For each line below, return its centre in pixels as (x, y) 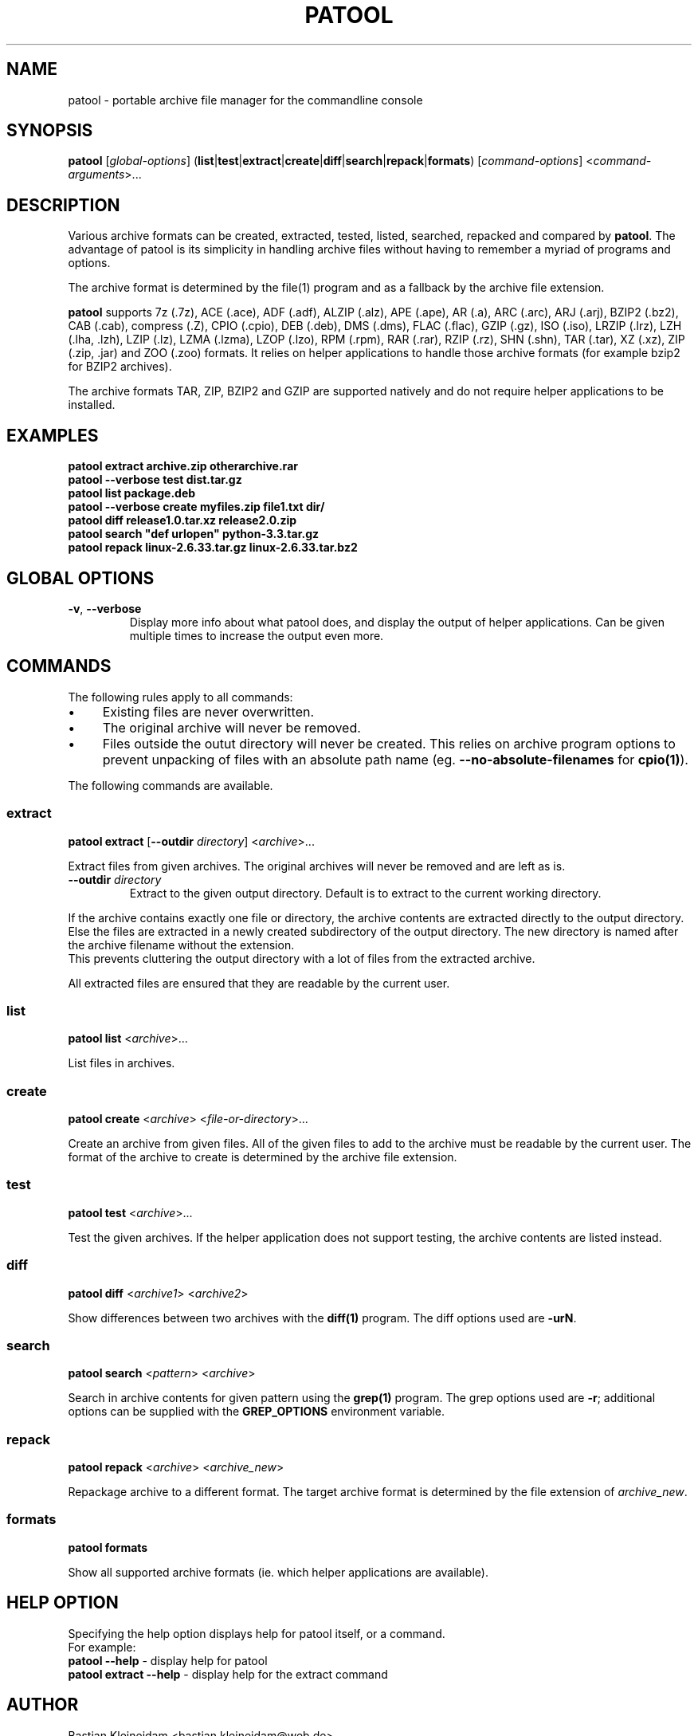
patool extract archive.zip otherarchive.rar (183, 466)
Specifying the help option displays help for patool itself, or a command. (257, 1633)
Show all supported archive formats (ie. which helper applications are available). (278, 1572)
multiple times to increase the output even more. (257, 635)
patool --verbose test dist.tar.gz (155, 480)
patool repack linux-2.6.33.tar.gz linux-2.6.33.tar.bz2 (213, 548)
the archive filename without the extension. (181, 945)
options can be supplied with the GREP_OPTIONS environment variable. (257, 1412)
